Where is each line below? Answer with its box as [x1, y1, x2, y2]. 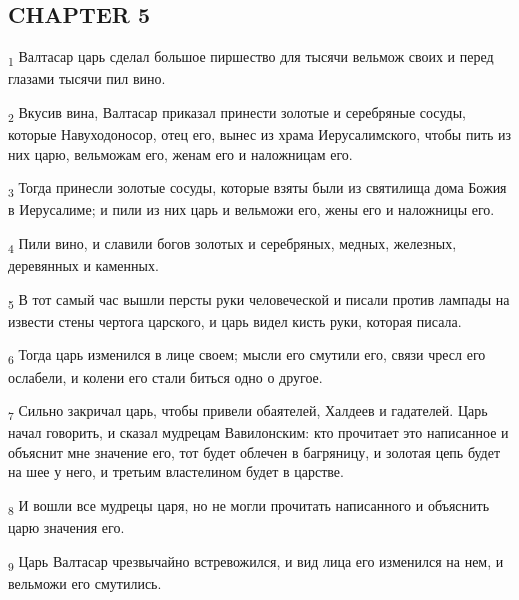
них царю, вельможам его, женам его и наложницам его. [8, 143, 353, 164]
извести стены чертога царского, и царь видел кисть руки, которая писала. [8, 310, 462, 331]
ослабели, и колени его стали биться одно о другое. [8, 366, 323, 387]
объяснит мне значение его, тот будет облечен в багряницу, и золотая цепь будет [8, 441, 501, 462]
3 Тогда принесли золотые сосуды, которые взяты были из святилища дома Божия [8, 177, 507, 201]
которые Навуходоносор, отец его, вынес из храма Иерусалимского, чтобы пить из [8, 124, 512, 145]
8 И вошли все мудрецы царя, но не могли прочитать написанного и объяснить [8, 495, 490, 518]
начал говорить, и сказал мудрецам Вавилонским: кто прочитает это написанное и [8, 422, 509, 443]
